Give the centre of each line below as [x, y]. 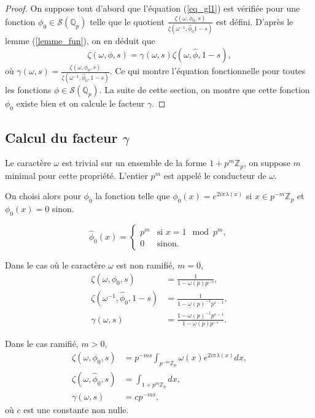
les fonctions [28, 90]
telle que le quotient [127, 21]
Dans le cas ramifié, [42, 344]
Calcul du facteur [61, 137]
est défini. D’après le [255, 21]
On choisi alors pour [43, 196]
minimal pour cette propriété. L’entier [76, 175]
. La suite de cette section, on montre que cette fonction [204, 90]
